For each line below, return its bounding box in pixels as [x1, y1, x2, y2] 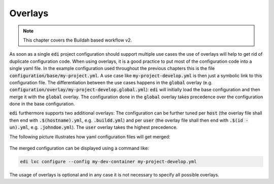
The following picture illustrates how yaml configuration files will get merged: [9, 133, 170, 139]
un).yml [9, 125, 29, 130]
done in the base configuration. [9, 101, 75, 107]
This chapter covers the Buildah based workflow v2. [23, 37, 132, 43]
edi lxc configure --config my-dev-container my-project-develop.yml [20, 159, 197, 164]
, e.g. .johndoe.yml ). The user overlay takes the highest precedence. [28, 124, 178, 130]
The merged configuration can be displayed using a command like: [9, 145, 149, 152]
